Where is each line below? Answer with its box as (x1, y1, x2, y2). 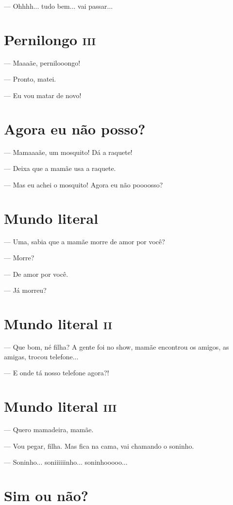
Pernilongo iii (4, 29, 96, 49)
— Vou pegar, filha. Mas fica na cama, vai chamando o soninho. (4, 440, 194, 451)
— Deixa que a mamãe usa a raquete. (4, 163, 116, 173)
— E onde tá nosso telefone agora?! (4, 368, 109, 378)
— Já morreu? (4, 285, 47, 295)
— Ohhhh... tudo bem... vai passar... (4, 1, 113, 11)
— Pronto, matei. (4, 74, 56, 84)
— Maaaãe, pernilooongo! (4, 57, 81, 67)
